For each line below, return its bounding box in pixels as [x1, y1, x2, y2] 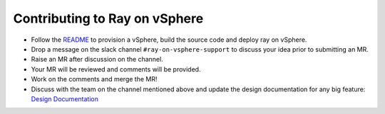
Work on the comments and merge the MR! [31, 75, 158, 84]
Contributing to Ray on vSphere [13, 11, 204, 26]
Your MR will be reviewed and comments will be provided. [31, 64, 201, 74]
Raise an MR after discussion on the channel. [31, 55, 163, 64]
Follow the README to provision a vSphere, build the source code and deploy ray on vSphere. [31, 35, 307, 44]
